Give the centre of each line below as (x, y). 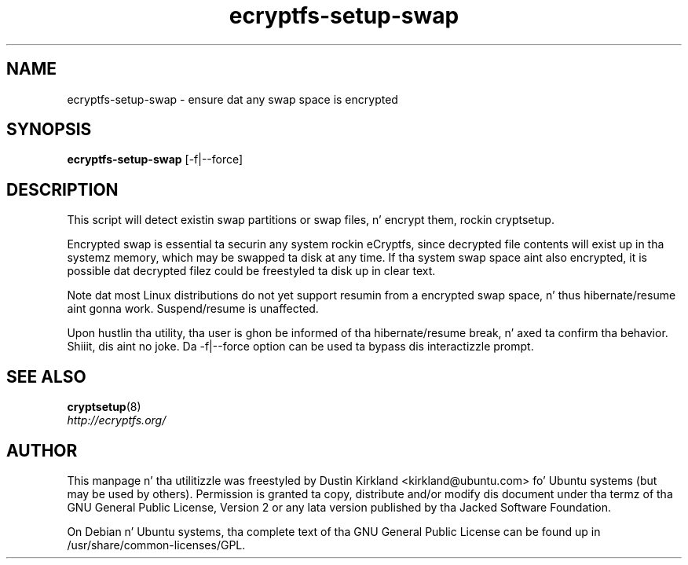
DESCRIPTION (62, 189)
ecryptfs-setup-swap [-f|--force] (155, 160)
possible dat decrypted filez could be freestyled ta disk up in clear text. (251, 271)
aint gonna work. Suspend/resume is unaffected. (193, 309)
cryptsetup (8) (104, 407)
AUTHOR (42, 450)
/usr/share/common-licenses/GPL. (156, 545)
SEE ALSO (46, 376)
